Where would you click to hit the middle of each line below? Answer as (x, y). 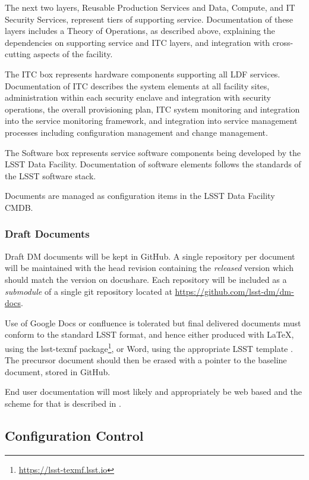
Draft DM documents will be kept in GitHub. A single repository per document (150, 256)
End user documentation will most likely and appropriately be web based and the (153, 392)
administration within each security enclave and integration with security (138, 97)
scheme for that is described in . (63, 403)
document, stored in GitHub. (58, 371)
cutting (18, 54)
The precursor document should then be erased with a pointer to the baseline (146, 360)
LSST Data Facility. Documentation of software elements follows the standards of (153, 164)
